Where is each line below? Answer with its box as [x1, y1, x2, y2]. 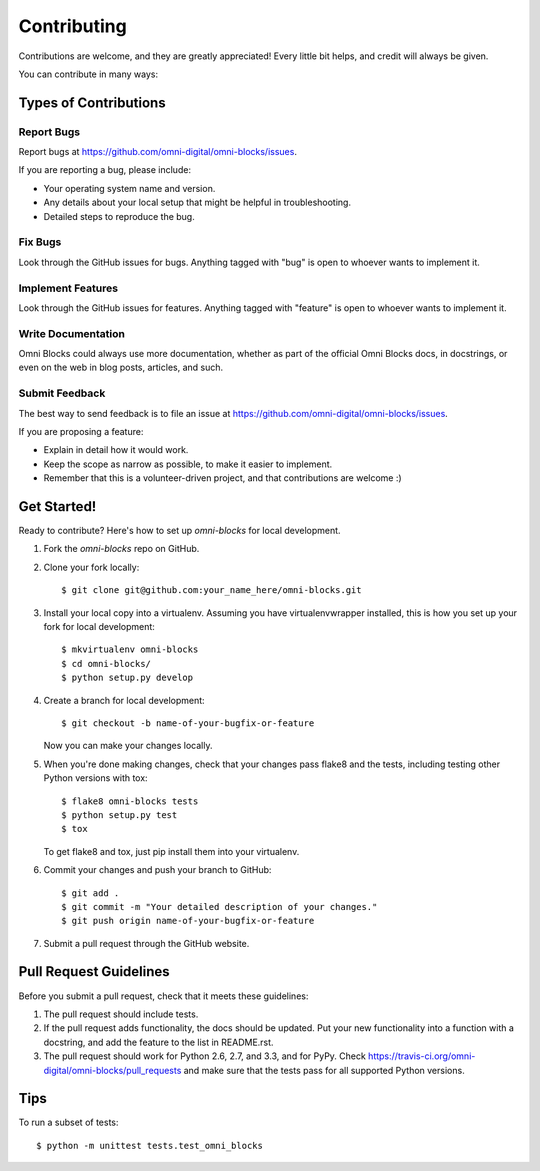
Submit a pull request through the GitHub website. [43, 937, 250, 949]
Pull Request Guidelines [18, 963, 170, 980]
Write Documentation [18, 326, 125, 340]
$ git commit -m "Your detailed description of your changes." [61, 901, 378, 912]
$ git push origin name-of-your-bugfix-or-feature [61, 915, 315, 927]
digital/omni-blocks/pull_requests [43, 1064, 182, 1076]
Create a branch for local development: [43, 694, 205, 706]
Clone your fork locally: [43, 561, 140, 573]
